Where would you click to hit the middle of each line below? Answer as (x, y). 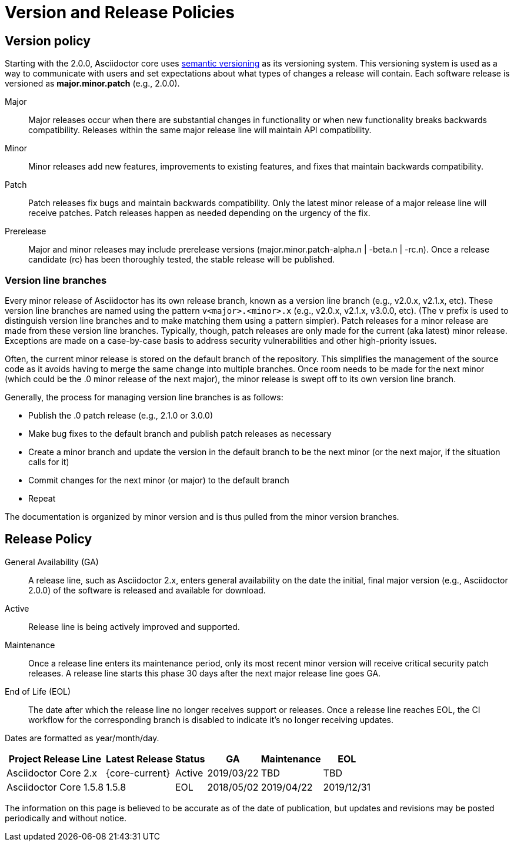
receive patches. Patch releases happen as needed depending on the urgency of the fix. (199, 213)
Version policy (48, 41)
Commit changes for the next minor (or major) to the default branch (159, 480)
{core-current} (138, 773)
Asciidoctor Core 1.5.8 (55, 787)
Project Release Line (55, 759)
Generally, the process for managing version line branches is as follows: (144, 397)
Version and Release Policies (120, 12)
